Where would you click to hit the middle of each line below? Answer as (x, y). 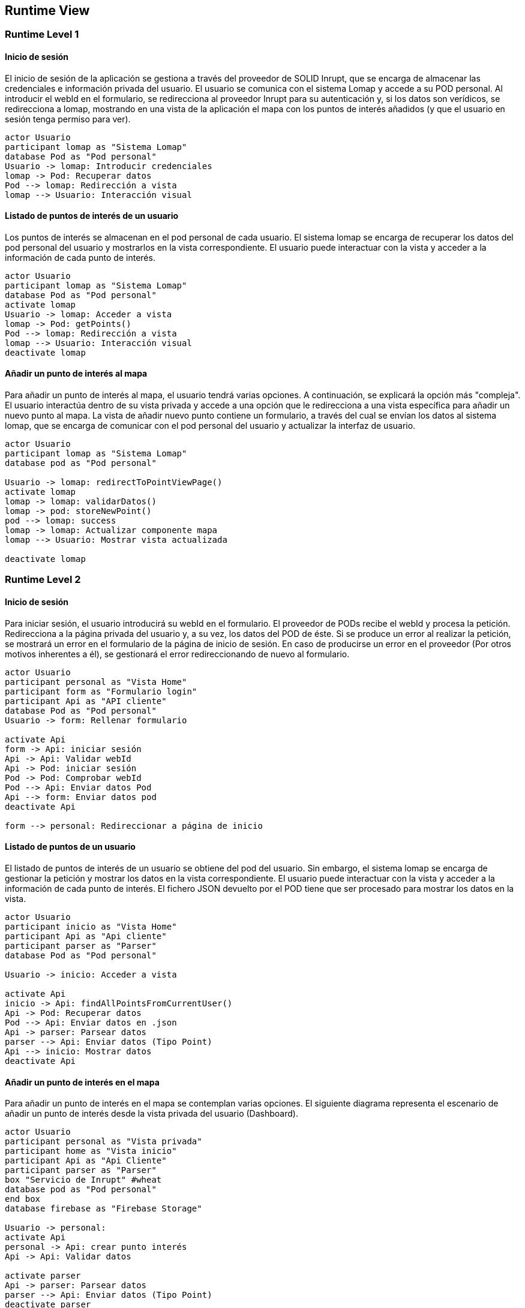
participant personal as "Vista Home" (96, 682)
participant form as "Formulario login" (101, 691)
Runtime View (47, 10)
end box (23, 1199)
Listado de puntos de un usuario (70, 847)
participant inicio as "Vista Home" (91, 926)
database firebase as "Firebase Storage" (103, 1209)
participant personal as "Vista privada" (103, 1142)
